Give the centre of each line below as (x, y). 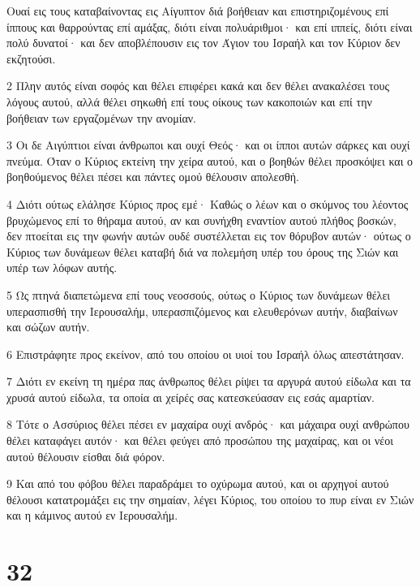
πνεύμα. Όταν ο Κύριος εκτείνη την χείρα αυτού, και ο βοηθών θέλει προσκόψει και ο (210, 160)
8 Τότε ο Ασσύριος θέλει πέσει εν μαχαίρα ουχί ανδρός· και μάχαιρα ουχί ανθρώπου (208, 424)
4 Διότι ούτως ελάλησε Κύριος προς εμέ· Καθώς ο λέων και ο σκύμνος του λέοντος (208, 203)
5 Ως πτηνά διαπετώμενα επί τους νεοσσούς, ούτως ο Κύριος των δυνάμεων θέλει (199, 294)
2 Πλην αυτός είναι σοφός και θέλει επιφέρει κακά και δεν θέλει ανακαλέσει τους (198, 86)
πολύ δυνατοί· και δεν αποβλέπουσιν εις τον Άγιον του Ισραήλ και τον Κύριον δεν (204, 43)
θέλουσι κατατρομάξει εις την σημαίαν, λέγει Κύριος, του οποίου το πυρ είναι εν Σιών (210, 499)
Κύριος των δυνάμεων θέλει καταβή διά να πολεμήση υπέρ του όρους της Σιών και (203, 251)
